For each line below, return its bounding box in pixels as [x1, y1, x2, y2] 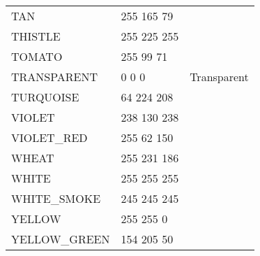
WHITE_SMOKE [11, 190, 101, 206]
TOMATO [11, 48, 63, 64]
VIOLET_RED [11, 129, 88, 145]
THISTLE [11, 28, 61, 44]
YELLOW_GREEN [11, 231, 110, 247]
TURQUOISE [11, 89, 79, 105]
